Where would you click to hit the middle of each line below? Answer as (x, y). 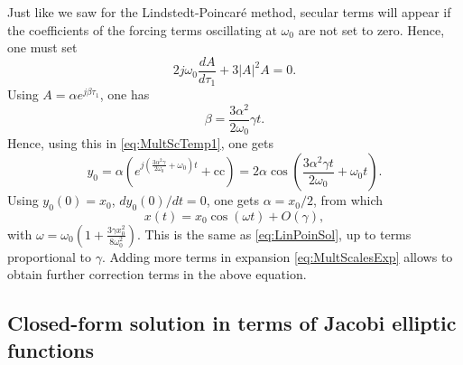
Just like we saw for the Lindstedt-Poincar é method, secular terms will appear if (229, 12)
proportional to (50, 256)
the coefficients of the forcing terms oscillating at (142, 29)
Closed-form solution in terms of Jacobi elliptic (232, 323)
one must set (42, 47)
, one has (125, 94)
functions (51, 349)
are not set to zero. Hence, (371, 29)
